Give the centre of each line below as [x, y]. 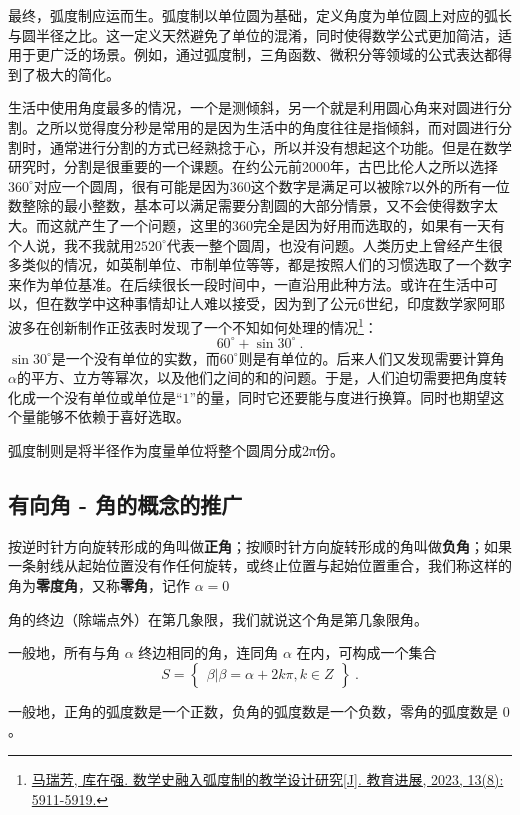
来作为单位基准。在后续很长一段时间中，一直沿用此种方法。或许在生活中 [246, 283]
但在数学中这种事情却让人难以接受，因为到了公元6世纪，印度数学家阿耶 [270, 303]
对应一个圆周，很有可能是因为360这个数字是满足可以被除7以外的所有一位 [271, 185]
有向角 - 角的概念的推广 [125, 504]
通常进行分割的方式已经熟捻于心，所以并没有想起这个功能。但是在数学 [280, 146]
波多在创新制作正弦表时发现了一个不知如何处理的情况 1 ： [193, 325]
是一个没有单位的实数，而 [135, 357]
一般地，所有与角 [64, 652]
